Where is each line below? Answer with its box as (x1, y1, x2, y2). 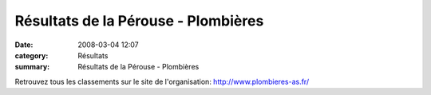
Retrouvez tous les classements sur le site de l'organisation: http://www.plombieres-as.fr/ (14, 77, 310, 86)
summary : (14, 62, 50, 72)
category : (14, 50, 49, 60)
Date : (14, 40, 34, 49)
